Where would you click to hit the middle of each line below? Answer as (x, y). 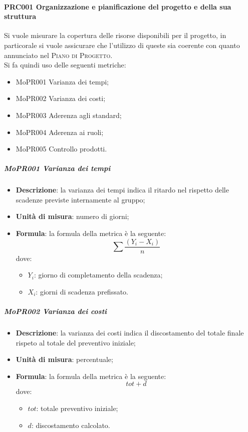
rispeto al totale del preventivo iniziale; (76, 342)
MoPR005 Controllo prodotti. (61, 149)
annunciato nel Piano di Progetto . (58, 55)
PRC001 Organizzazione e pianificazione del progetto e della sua (118, 6)
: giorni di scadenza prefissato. (82, 291)
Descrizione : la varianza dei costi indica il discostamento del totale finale (130, 333)
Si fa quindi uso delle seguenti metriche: (65, 65)
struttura (20, 16)
